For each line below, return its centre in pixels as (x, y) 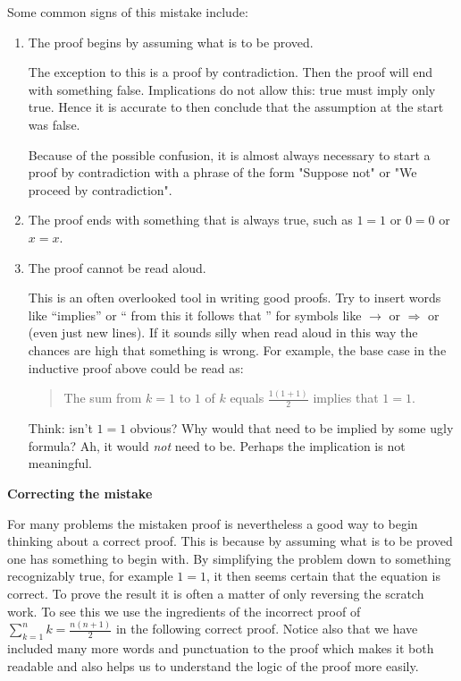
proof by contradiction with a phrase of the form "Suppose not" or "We (222, 172)
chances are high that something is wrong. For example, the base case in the (237, 349)
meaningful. (60, 463)
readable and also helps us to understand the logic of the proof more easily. (213, 665)
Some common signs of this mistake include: (128, 12)
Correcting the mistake (80, 494)
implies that (346, 398)
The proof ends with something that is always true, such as (190, 220)
